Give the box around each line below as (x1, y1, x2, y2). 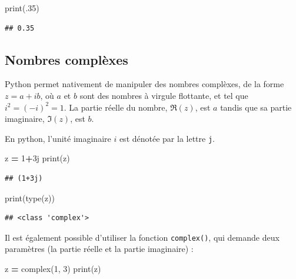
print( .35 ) (5, 2, 39, 14)
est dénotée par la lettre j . (119, 132, 215, 144)
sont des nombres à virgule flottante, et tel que (79, 89, 248, 101)
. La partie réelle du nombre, (64, 101, 168, 113)
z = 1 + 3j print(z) (5, 152, 70, 164)
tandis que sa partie (220, 101, 292, 113)
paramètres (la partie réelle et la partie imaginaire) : (5, 243, 194, 255)
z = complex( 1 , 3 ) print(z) (5, 263, 101, 275)
